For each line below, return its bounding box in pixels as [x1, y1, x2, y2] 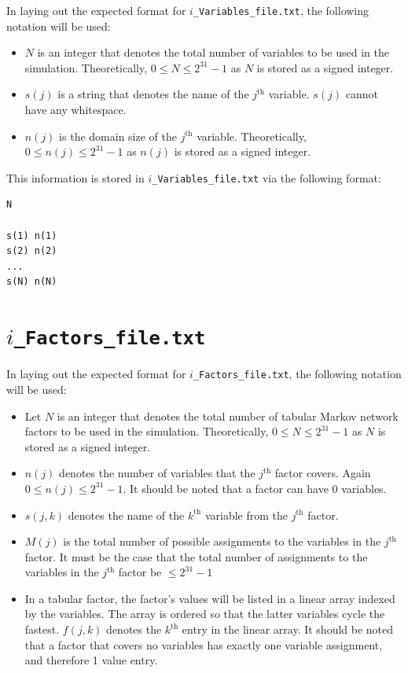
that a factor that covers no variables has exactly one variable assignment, [24, 636, 383, 653]
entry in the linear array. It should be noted [182, 621, 394, 638]
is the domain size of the [59, 127, 177, 144]
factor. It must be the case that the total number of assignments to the [24, 548, 368, 565]
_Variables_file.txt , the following [193, 2, 369, 18]
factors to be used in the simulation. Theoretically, [24, 423, 269, 439]
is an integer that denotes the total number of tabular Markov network [57, 407, 399, 424]
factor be [118, 564, 162, 580]
